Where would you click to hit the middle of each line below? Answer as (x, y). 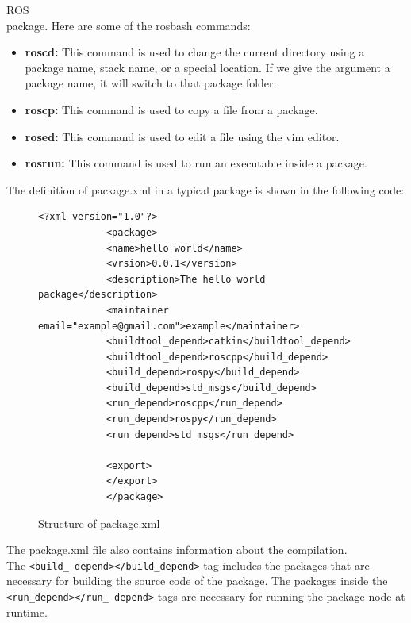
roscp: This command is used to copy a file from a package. (171, 109)
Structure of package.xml (99, 523)
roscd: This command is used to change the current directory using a (195, 52)
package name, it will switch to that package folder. (151, 83)
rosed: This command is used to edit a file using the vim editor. (182, 136)
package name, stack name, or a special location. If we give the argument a (207, 67)
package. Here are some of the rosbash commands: (129, 25)
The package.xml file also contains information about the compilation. (177, 550)
